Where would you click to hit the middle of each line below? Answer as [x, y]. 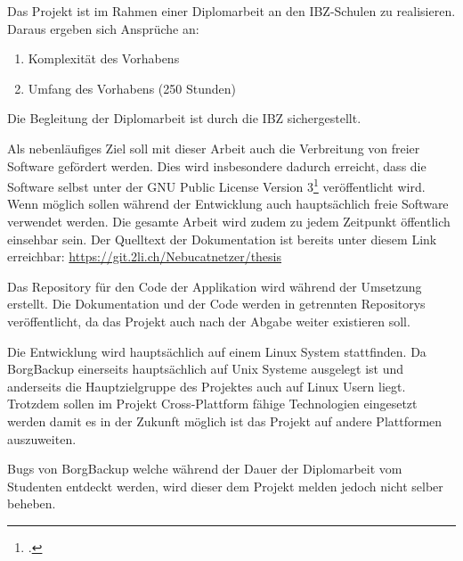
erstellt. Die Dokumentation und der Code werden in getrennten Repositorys [216, 304]
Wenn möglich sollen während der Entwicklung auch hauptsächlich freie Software [228, 204]
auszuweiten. [42, 438]
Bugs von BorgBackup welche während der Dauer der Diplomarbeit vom [205, 469]
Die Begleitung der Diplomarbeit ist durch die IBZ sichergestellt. [184, 118]
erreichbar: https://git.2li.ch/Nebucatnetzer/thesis [145, 256]
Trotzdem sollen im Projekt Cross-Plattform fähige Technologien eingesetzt [212, 404]
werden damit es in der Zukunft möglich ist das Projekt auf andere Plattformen [225, 421]
